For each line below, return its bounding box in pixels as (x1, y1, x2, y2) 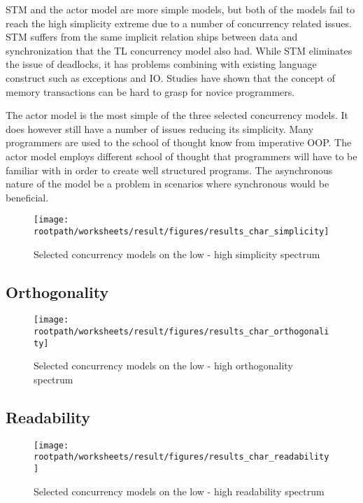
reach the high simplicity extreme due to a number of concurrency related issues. (6, 15, 352, 30)
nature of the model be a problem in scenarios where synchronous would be (6, 176, 329, 191)
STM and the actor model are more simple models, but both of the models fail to (6, 2, 355, 16)
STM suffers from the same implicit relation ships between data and (6, 29, 298, 44)
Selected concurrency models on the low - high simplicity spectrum (34, 246, 320, 261)
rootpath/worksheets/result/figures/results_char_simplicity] (34, 226, 329, 236)
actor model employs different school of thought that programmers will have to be (6, 148, 357, 163)
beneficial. (6, 190, 49, 204)
